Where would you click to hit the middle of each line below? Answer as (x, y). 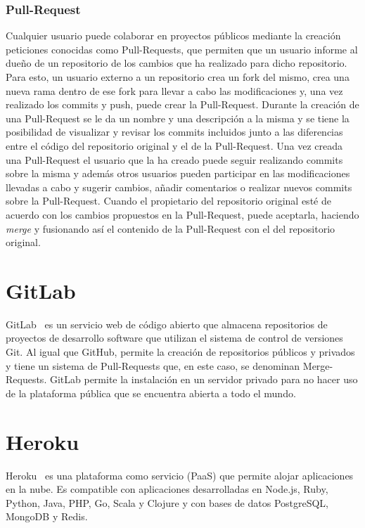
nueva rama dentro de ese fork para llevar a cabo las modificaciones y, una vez (174, 90)
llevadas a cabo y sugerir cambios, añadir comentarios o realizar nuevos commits (179, 187)
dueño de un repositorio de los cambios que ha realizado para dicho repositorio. (177, 63)
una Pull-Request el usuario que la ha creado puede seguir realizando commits (174, 159)
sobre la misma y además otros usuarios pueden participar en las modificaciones (178, 173)
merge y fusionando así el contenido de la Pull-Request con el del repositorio (171, 228)
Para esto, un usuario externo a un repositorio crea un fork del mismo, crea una (178, 77)
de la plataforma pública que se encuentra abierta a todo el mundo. (151, 393)
